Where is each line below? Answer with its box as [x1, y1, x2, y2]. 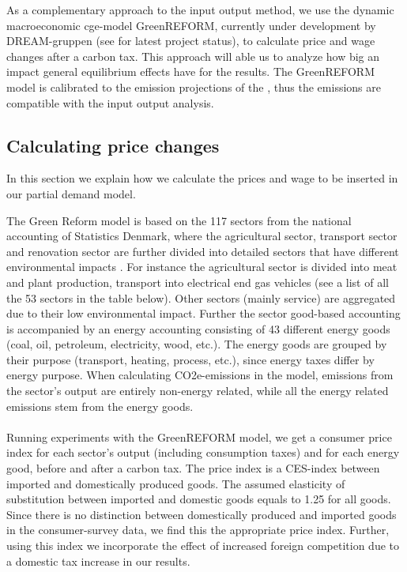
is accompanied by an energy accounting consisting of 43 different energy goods [6, 320, 390, 337]
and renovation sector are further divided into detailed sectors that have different [6, 243, 399, 259]
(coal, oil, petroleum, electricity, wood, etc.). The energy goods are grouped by [6, 336, 387, 352]
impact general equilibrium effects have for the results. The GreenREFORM [6, 63, 375, 80]
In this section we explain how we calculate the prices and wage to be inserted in [6, 170, 398, 186]
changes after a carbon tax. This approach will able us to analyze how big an [6, 47, 380, 64]
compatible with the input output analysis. [6, 94, 214, 111]
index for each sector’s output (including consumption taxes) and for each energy [6, 444, 400, 461]
